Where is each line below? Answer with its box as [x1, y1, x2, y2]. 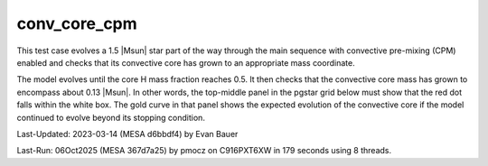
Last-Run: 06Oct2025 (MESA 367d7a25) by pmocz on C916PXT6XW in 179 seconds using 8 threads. [16, 145, 392, 156]
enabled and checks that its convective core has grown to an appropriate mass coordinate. [16, 57, 356, 68]
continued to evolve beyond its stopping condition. [16, 112, 205, 123]
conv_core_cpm [16, 14, 137, 33]
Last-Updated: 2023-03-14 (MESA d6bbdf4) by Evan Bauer [16, 128, 239, 139]
